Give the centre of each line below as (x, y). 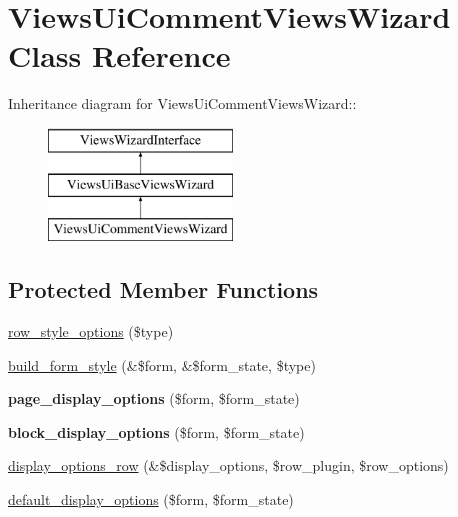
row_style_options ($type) (91, 331)
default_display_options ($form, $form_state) (151, 499)
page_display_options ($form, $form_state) (154, 398)
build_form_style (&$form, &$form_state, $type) (162, 364)
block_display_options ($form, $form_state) (156, 431)
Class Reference (119, 55)
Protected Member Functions (163, 289)
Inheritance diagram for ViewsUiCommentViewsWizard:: (182, 103)
